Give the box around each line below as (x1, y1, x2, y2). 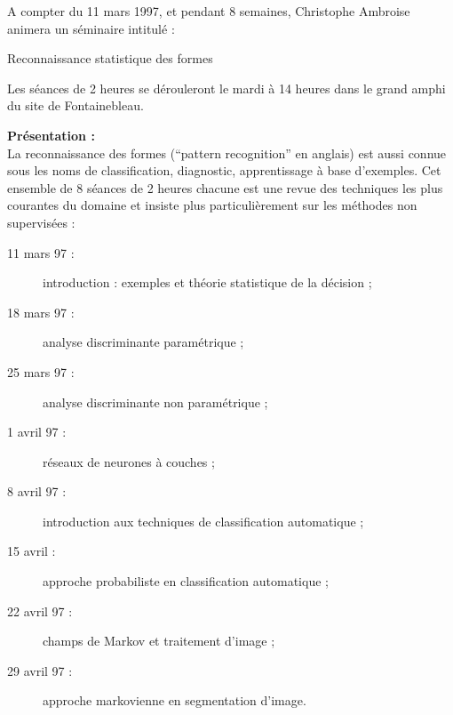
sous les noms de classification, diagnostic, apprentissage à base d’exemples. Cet (7, 161, 441, 180)
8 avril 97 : (7, 482, 67, 501)
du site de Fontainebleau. (7, 96, 144, 115)
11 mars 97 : (7, 243, 75, 261)
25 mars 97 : (7, 362, 75, 381)
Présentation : (7, 125, 95, 144)
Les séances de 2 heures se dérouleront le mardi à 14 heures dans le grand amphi (7, 78, 446, 97)
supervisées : (7, 213, 75, 231)
